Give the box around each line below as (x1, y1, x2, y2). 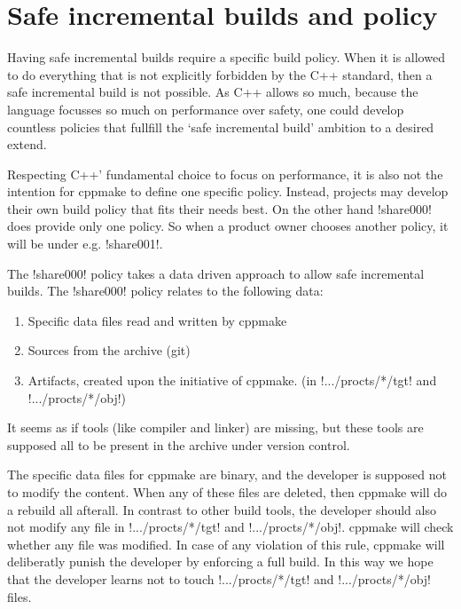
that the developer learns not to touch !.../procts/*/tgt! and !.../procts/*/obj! (7, 569, 432, 588)
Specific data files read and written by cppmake (27, 311, 287, 329)
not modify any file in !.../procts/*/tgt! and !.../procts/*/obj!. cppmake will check (7, 518, 454, 536)
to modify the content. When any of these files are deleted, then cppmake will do (7, 483, 448, 501)
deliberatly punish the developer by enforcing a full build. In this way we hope (7, 552, 434, 571)
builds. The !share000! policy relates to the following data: (7, 281, 324, 300)
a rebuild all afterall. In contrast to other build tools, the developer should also (7, 500, 436, 518)
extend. (7, 135, 47, 154)
